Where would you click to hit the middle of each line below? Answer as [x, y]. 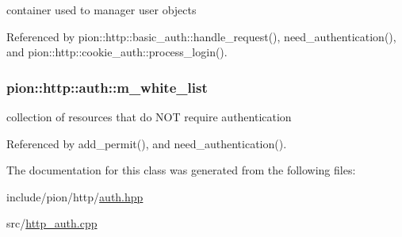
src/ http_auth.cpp [52, 223]
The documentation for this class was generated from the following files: [181, 170]
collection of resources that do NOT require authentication [149, 117]
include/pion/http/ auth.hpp [75, 196]
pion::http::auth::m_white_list [107, 87]
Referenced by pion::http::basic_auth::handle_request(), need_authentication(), [201, 36]
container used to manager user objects [101, 10]
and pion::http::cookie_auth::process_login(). [117, 52]
